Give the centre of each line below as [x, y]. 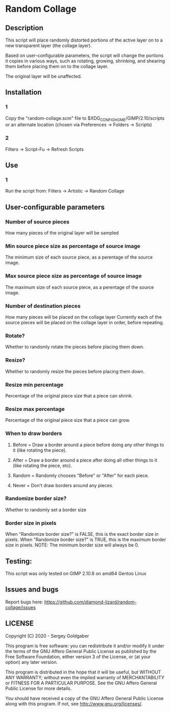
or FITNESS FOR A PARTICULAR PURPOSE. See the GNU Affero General [81, 683]
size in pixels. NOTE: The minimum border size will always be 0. [72, 545]
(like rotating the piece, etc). [42, 465]
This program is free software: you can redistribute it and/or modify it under [85, 645]
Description [24, 28]
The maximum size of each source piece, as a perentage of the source [80, 287]
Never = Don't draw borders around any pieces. [63, 485]
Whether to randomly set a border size [46, 510]
